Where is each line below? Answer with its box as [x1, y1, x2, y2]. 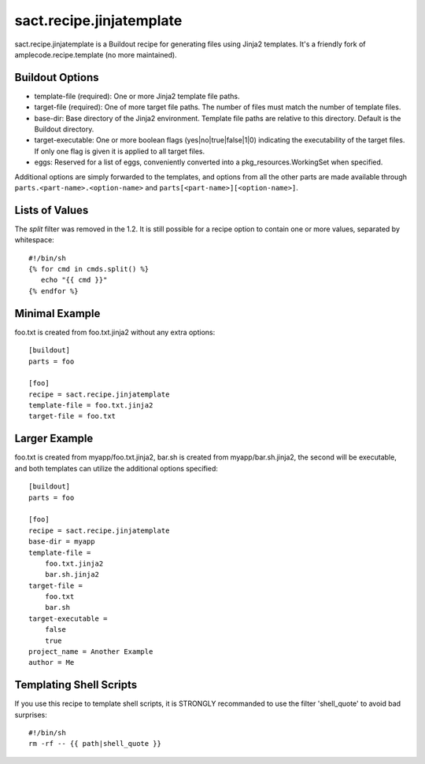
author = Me [28, 658, 75, 667]
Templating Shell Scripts [14, 678, 138, 692]
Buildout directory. [34, 124, 94, 134]
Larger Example [14, 432, 94, 445]
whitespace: [14, 235, 54, 245]
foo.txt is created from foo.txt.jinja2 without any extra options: [14, 327, 216, 337]
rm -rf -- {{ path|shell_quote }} [28, 740, 161, 748]
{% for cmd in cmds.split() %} [28, 264, 150, 274]
